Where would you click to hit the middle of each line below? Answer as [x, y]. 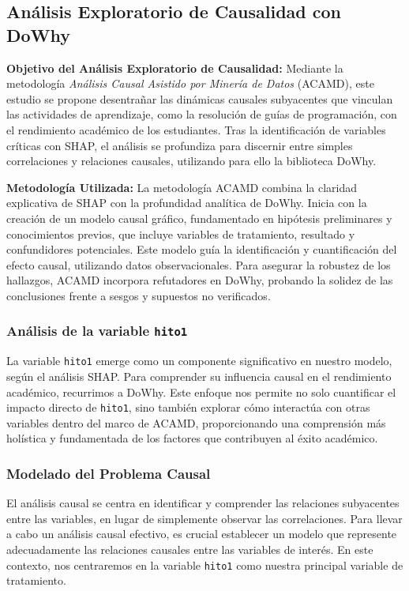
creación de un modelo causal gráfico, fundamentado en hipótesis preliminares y [199, 218]
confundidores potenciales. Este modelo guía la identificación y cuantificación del [202, 249]
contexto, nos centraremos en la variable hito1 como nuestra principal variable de [205, 565]
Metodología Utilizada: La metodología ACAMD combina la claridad [182, 187]
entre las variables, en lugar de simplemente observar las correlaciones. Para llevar [204, 518]
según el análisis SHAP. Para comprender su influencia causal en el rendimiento [199, 376]
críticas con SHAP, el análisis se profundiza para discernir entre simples [180, 145]
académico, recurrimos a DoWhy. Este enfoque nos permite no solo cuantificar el [201, 391]
